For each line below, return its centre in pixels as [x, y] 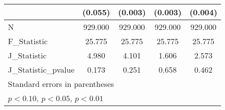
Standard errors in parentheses [61, 84]
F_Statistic [28, 41]
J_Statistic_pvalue [41, 69]
